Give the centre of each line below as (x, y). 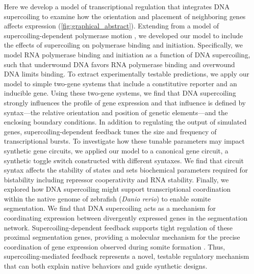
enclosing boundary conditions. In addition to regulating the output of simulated (125, 122)
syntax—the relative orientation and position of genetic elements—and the (116, 112)
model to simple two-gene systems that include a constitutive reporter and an (121, 83)
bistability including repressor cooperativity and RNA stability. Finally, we (116, 179)
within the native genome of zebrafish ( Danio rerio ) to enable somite (107, 198)
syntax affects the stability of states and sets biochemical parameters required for (126, 170)
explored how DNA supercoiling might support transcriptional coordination (117, 189)
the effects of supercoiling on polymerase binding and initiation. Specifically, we (123, 45)
